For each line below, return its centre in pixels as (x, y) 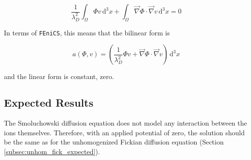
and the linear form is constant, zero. (59, 76)
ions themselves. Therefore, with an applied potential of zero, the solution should (124, 132)
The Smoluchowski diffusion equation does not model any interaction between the (125, 123)
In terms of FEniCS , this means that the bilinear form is (87, 32)
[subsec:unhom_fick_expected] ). (52, 152)
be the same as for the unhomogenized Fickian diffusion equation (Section (114, 142)
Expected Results (49, 103)
